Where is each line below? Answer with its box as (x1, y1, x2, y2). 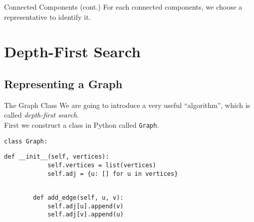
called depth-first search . (4, 109, 79, 120)
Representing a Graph (4, 76, 122, 91)
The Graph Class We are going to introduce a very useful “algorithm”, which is (4, 99, 250, 110)
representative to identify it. (4, 11, 91, 22)
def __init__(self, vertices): (4, 153, 109, 161)
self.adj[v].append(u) (47, 211, 124, 218)
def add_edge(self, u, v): (33, 194, 124, 201)
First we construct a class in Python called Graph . (4, 119, 159, 130)
